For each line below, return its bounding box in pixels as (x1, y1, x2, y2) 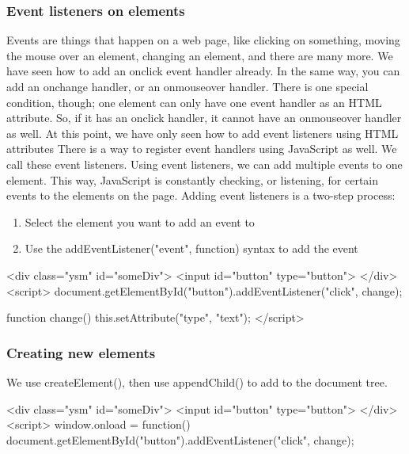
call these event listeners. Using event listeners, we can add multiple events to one (6, 155, 403, 172)
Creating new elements (6, 342, 156, 362)
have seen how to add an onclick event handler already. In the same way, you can (6, 63, 400, 79)
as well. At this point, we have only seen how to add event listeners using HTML (6, 124, 399, 141)
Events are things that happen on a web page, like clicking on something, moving (6, 32, 400, 48)
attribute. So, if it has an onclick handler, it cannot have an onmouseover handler (6, 109, 402, 126)
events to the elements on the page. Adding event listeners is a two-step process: (6, 187, 396, 204)
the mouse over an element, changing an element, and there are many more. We (6, 47, 393, 63)
